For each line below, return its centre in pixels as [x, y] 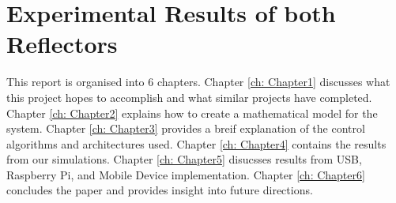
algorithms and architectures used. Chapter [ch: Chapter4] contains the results [196, 143]
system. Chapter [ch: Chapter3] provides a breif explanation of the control [186, 128]
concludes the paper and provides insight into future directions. [160, 190]
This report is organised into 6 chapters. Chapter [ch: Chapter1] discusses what [198, 82]
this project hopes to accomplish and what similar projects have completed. [189, 97]
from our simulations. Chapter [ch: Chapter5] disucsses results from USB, [184, 159]
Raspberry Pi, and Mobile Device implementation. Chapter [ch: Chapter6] [186, 174]
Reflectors [62, 44]
